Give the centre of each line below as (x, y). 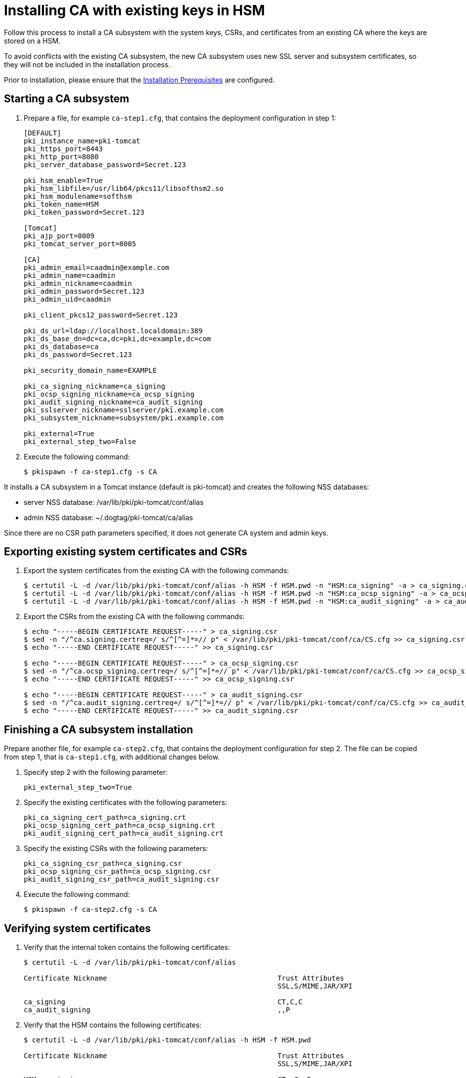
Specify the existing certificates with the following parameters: (125, 803)
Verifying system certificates (78, 928)
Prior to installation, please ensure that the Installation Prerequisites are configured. (139, 80)
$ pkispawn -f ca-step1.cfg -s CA (90, 472)
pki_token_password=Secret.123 (84, 212)
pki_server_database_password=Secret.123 (105, 164)
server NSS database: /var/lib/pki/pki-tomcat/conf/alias (114, 502)
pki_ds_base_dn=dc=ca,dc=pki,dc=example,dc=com (117, 338)
